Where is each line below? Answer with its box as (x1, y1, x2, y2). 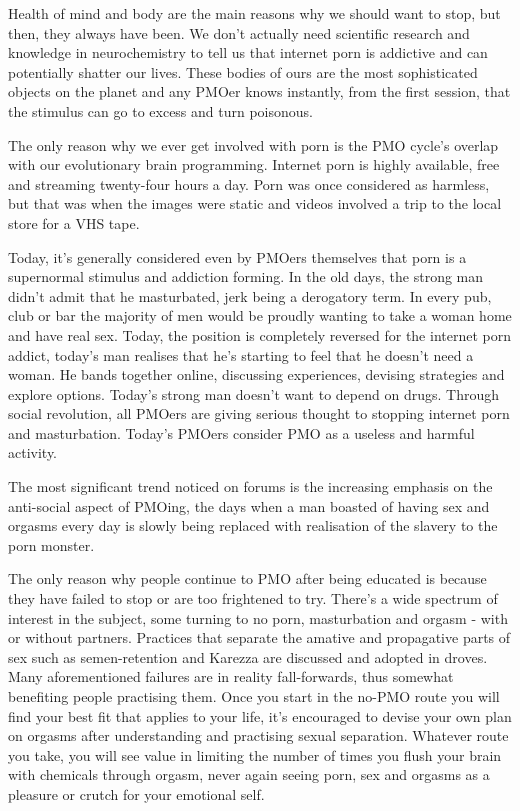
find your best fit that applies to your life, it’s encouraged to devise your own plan (8, 705, 512, 726)
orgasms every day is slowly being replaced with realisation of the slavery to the (8, 515, 498, 536)
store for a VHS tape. (8, 212, 140, 233)
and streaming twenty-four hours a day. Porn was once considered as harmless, (8, 173, 490, 194)
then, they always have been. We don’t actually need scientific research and (8, 22, 470, 43)
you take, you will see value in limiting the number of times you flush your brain (8, 744, 502, 765)
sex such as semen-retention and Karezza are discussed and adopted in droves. (8, 646, 488, 667)
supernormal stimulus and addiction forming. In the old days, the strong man (8, 266, 484, 287)
